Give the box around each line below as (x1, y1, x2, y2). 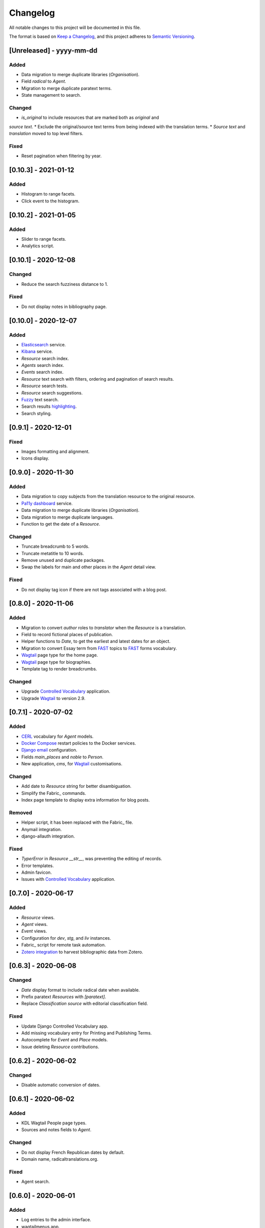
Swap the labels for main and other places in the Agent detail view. (21, 564, 157, 570)
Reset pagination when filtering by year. (21, 153, 102, 159)
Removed (9, 809, 32, 816)
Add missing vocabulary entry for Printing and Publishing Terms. (21, 1030, 152, 1036)
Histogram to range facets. (21, 191, 76, 197)
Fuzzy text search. (21, 397, 59, 402)
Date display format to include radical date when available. (21, 987, 140, 993)
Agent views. (21, 921, 48, 927)
